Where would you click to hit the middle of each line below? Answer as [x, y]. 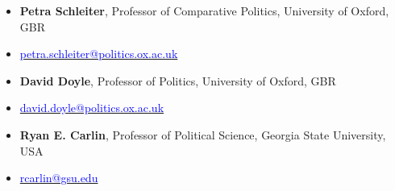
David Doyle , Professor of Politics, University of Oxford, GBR [178, 80]
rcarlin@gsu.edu [59, 178]
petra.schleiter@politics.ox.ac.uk [99, 54]
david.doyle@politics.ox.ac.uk [92, 108]
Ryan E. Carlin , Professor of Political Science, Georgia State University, [203, 134]
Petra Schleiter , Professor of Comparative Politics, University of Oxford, [204, 10]
